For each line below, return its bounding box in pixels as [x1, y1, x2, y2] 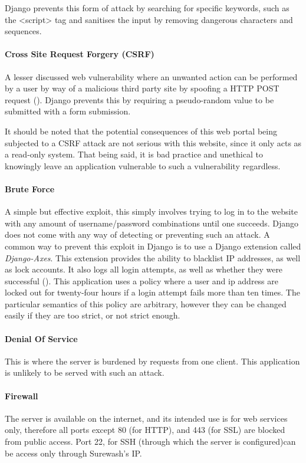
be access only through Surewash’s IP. [5, 446, 142, 459]
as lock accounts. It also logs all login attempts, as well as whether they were [5, 263, 283, 275]
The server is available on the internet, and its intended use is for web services [5, 412, 288, 424]
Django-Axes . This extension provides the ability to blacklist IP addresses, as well [5, 251, 301, 264]
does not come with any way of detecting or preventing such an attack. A [5, 228, 270, 241]
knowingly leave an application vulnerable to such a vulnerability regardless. [5, 159, 281, 172]
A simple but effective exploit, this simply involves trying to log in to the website [5, 205, 298, 218]
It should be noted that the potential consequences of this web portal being [5, 124, 277, 137]
